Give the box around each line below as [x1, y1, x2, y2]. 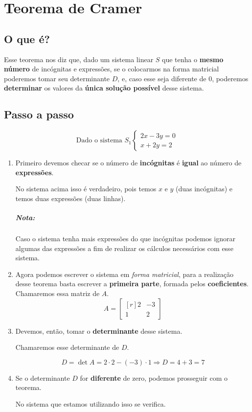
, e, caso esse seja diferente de [117, 73, 206, 83]
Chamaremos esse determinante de [15, 342, 119, 352]
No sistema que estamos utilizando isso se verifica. [15, 399, 166, 409]
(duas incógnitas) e [176, 183, 233, 194]
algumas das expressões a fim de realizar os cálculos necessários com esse [15, 243, 233, 253]
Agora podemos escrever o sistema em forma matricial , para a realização [15, 269, 233, 279]
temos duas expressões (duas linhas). [15, 193, 126, 203]
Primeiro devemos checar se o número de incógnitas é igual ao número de [15, 158, 242, 168]
